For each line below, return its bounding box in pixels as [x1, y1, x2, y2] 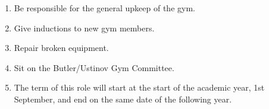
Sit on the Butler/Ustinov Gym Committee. [14, 61, 174, 73]
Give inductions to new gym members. [14, 21, 155, 34]
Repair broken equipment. [14, 41, 109, 54]
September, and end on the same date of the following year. [14, 92, 232, 105]
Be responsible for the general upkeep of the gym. [14, 2, 195, 14]
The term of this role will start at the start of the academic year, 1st [14, 81, 265, 94]
